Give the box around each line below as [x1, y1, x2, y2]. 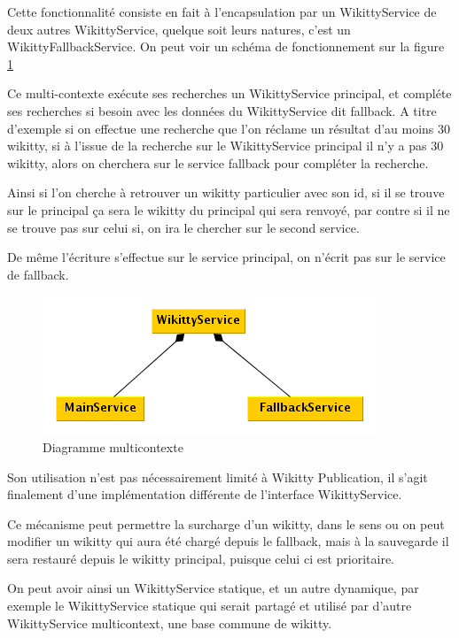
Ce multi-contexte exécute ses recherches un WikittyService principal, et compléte [7, 84, 452, 103]
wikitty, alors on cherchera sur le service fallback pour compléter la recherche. [7, 153, 429, 172]
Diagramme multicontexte [43, 437, 183, 456]
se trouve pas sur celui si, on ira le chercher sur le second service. [7, 218, 360, 236]
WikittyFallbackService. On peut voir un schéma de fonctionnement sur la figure [7, 37, 445, 56]
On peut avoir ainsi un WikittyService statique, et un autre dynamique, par [7, 579, 419, 597]
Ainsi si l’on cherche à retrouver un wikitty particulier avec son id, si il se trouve [7, 183, 445, 202]
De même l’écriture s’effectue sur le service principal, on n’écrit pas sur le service [7, 248, 446, 266]
